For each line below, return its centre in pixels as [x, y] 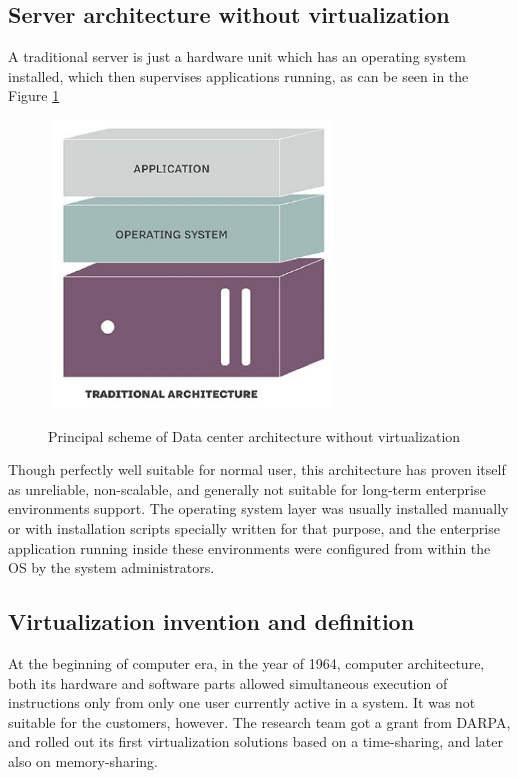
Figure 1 [34, 95]
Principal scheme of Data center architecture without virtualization [254, 435]
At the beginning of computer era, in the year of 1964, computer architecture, [246, 662]
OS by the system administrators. [111, 567]
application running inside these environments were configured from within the [249, 547]
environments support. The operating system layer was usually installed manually [258, 508]
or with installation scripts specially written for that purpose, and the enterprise [254, 527]
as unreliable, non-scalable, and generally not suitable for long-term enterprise [247, 488]
